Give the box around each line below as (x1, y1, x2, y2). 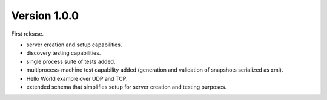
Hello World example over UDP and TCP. (26, 75, 128, 82)
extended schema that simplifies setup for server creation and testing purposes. (26, 83, 227, 90)
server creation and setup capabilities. (26, 41, 122, 48)
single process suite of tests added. (26, 58, 116, 65)
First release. (11, 30, 44, 37)
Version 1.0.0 (11, 9, 79, 22)
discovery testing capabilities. (26, 49, 101, 57)
